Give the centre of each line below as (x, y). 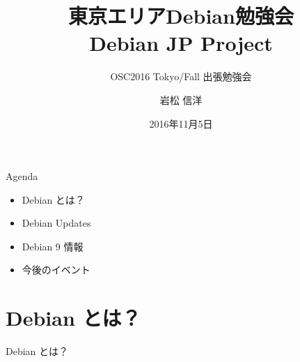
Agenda (22, 176)
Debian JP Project (181, 43)
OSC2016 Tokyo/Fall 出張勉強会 (181, 76)
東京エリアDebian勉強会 (181, 16)
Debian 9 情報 (53, 246)
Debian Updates (56, 223)
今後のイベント (56, 270)
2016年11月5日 (181, 123)
